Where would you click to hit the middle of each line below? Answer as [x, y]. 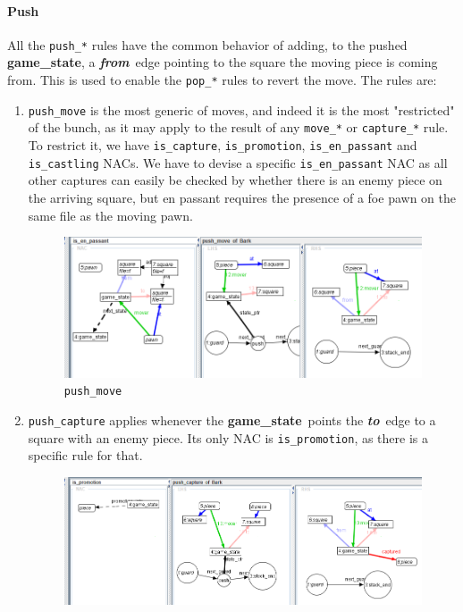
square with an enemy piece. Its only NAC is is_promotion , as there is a [228, 437]
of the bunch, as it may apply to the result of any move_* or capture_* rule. [238, 127]
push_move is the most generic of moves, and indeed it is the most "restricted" [241, 109]
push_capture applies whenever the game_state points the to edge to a [232, 419]
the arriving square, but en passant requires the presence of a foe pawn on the [242, 197]
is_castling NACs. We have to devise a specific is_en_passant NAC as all [238, 162]
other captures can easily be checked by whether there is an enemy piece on [235, 180]
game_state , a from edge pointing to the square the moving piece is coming [223, 62]
